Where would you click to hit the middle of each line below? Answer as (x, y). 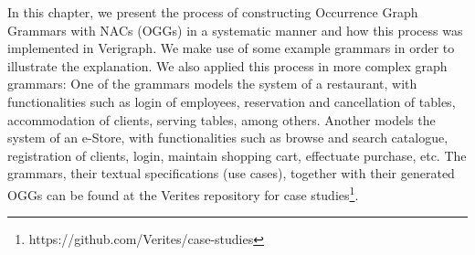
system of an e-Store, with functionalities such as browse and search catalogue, (228, 138)
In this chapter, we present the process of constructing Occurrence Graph (213, 12)
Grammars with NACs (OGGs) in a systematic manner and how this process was (235, 30)
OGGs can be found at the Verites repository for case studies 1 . (183, 193)
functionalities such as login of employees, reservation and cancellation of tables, (232, 101)
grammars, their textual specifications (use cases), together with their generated (231, 173)
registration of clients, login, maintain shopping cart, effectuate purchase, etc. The (237, 155)
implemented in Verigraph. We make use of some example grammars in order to (231, 48)
